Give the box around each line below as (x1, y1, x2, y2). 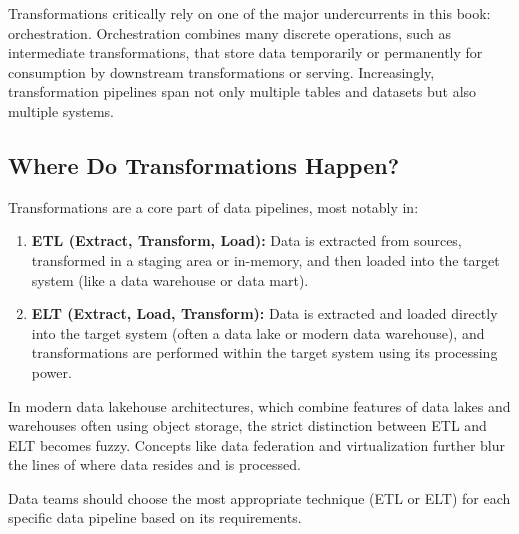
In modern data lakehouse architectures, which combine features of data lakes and (8, 395, 511, 416)
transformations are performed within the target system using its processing (31, 342, 498, 363)
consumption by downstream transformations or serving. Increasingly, (8, 61, 435, 82)
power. (31, 361, 72, 382)
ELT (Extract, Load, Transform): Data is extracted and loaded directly (31, 303, 498, 324)
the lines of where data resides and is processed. (8, 454, 301, 475)
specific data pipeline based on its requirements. (8, 507, 302, 528)
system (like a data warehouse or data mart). (31, 269, 309, 290)
